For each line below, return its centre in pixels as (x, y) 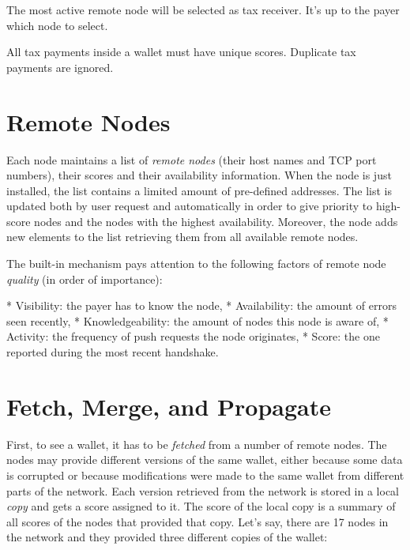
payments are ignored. (60, 67)
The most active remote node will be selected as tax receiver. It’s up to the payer (203, 9)
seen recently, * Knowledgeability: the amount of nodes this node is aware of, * (197, 320)
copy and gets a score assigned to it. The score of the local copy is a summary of (201, 506)
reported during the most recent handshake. (113, 352)
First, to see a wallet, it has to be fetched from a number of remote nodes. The (197, 444)
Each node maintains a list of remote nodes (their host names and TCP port (192, 159)
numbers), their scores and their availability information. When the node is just (199, 175)
